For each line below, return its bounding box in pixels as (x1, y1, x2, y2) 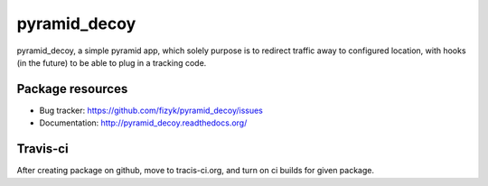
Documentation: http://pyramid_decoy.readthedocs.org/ (39, 117, 248, 128)
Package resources (16, 81, 128, 97)
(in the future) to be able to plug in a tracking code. (16, 57, 207, 68)
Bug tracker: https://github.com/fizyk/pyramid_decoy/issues (39, 105, 264, 116)
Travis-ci (16, 141, 69, 157)
